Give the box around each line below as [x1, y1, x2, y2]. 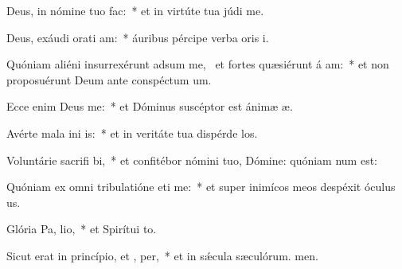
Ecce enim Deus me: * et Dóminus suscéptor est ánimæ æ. [6, 98, 293, 115]
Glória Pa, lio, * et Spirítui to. [6, 220, 157, 237]
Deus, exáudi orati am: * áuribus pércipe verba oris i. [6, 29, 269, 45]
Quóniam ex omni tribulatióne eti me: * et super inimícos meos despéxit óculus [6, 178, 396, 195]
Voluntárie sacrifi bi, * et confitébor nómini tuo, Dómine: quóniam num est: [6, 151, 378, 168]
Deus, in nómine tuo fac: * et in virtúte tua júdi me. [6, 2, 264, 18]
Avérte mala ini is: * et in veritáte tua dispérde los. [6, 124, 258, 141]
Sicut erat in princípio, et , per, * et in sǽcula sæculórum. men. [6, 247, 318, 263]
